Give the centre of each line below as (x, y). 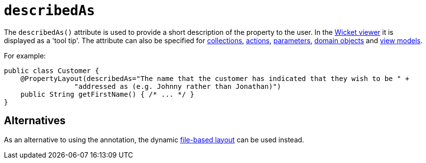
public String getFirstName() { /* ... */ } (107, 94)
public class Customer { (52, 70)
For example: (25, 55)
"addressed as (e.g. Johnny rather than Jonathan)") (178, 86)
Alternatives (35, 121)
